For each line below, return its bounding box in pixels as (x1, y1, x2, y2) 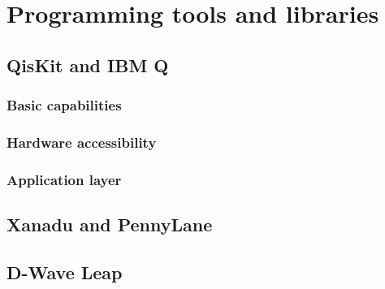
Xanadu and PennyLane (6, 212, 213, 237)
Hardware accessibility (6, 132, 157, 152)
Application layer (6, 169, 122, 189)
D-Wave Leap (6, 259, 123, 284)
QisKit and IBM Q (6, 52, 169, 77)
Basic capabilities (6, 95, 122, 115)
